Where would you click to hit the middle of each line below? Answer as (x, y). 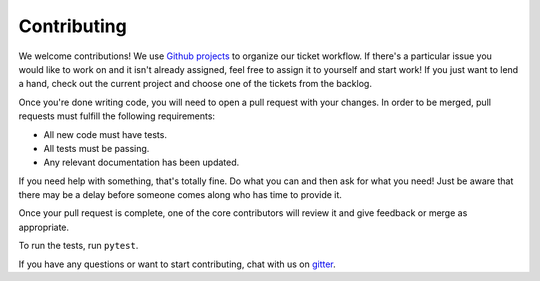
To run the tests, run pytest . (78, 246)
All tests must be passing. (96, 148)
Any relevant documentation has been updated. (141, 162)
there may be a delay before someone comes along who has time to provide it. (180, 195)
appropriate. (44, 227)
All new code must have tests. (105, 134)
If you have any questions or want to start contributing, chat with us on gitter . (177, 264)
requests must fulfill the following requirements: (116, 116)
